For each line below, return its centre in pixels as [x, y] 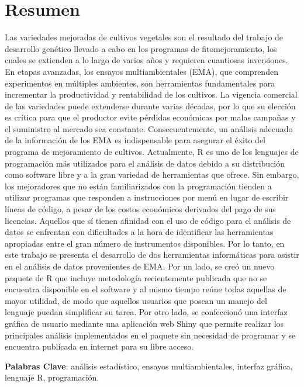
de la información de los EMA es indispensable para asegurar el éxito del [135, 140]
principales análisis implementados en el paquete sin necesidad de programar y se [150, 335]
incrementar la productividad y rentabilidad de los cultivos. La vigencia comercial [151, 94]
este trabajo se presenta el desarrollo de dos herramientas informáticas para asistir [152, 255]
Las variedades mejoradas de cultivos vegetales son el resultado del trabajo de [144, 37]
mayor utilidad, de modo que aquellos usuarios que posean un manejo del [136, 300]
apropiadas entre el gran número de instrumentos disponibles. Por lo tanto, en [145, 243]
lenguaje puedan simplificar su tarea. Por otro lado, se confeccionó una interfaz [146, 312]
